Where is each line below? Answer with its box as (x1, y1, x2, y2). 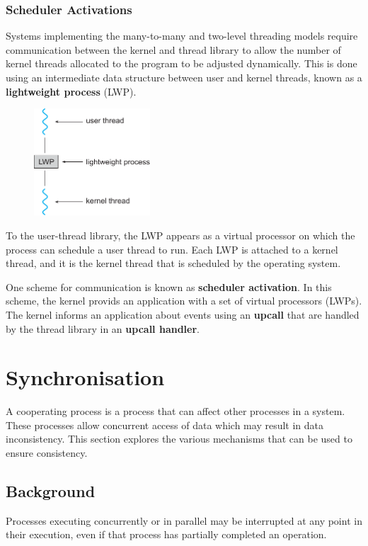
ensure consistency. (6, 445, 88, 460)
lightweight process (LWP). (6, 84, 137, 98)
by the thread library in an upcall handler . (6, 321, 200, 336)
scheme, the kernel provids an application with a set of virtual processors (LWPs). (6, 293, 362, 308)
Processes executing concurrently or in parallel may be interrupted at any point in (6, 513, 362, 528)
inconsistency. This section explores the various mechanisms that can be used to (6, 431, 352, 446)
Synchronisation (6, 363, 165, 392)
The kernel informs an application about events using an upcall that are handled (6, 307, 360, 322)
